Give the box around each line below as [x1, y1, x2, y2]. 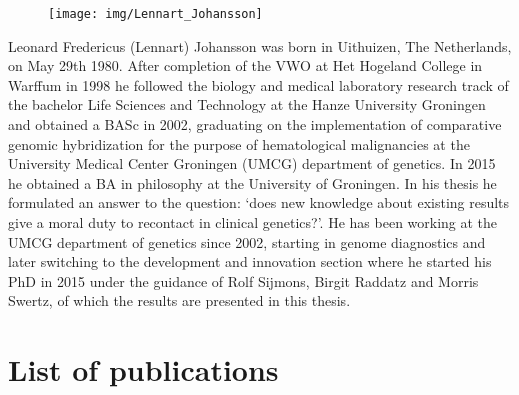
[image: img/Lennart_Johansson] [48, 7, 263, 21]
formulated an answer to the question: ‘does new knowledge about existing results [8, 192, 510, 213]
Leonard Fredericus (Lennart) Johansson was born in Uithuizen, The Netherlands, [8, 35, 512, 56]
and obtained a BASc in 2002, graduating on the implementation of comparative [8, 114, 502, 135]
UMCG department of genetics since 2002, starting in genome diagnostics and [8, 231, 486, 252]
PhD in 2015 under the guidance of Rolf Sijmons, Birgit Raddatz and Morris [8, 270, 479, 291]
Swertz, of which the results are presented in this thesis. [8, 290, 351, 311]
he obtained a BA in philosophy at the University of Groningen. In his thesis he [8, 172, 497, 193]
